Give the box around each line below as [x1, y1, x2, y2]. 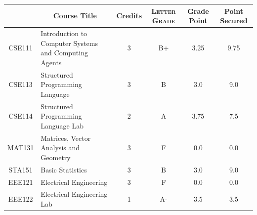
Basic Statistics [41, 164, 87, 174]
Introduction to [41, 28, 87, 38]
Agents [41, 57, 62, 67]
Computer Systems [41, 38, 98, 48]
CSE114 [8, 111, 33, 121]
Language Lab [41, 120, 84, 130]
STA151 [8, 164, 33, 174]
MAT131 [7, 142, 34, 153]
